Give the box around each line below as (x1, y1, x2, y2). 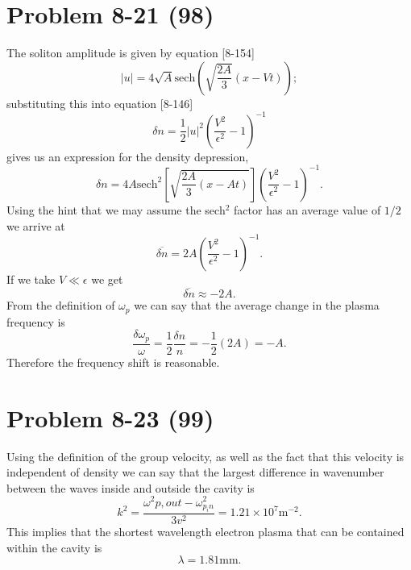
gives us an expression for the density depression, (6, 148, 249, 164)
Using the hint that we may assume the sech (6, 201, 226, 218)
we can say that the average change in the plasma (134, 297, 380, 314)
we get (91, 270, 123, 287)
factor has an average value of (234, 201, 381, 218)
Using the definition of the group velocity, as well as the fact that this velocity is (6, 447, 405, 464)
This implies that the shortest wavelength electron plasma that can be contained (6, 522, 405, 539)
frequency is (6, 313, 65, 330)
